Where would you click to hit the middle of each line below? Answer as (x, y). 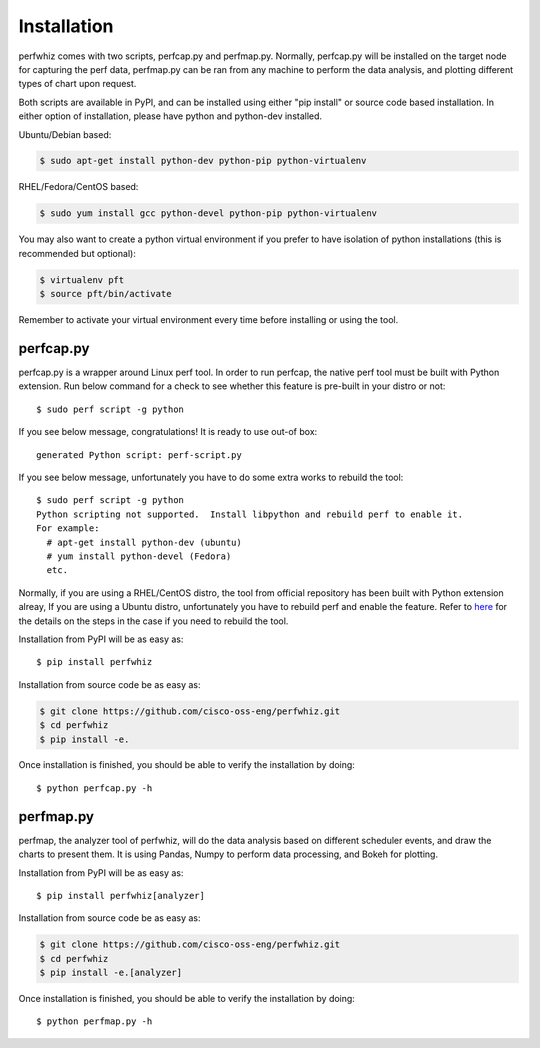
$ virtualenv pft (82, 279)
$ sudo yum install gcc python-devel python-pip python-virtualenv (208, 213)
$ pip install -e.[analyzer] (111, 973)
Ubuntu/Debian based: (65, 134)
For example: (68, 528)
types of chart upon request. (77, 84)
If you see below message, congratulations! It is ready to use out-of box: (168, 432)
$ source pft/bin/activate (105, 294)
